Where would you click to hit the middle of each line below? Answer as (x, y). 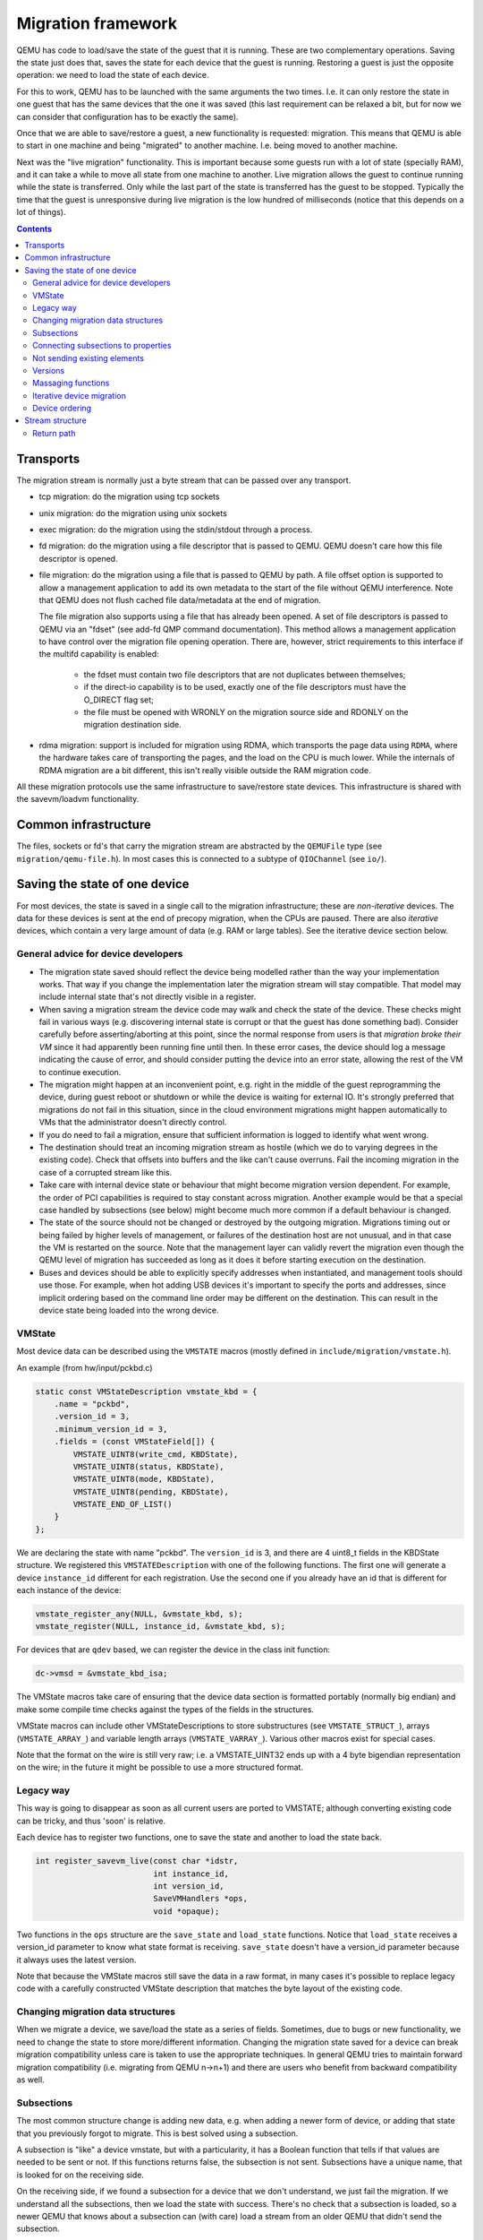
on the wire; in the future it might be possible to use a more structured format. (160, 1767)
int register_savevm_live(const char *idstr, (137, 1861)
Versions (49, 370)
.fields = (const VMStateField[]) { (134, 1442)
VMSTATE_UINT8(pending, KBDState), (151, 1491)
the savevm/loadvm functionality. (78, 799)
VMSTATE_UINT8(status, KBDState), (148, 1466)
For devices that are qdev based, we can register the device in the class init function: (174, 1650)
